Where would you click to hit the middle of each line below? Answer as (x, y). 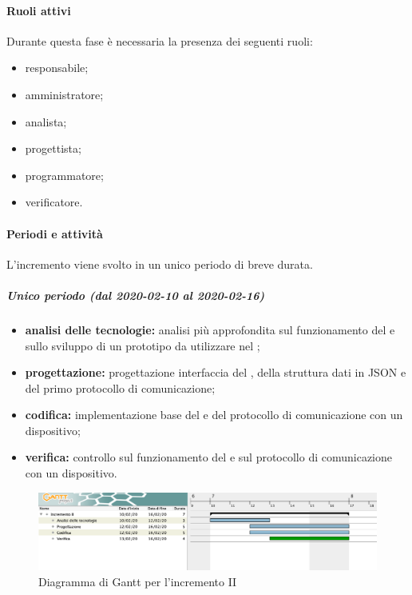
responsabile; (57, 68)
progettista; (53, 148)
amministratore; (64, 94)
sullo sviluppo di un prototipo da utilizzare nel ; (143, 345)
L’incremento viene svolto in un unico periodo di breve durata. (160, 264)
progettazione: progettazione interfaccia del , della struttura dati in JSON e (216, 372)
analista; (46, 121)
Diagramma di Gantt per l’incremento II (138, 581)
